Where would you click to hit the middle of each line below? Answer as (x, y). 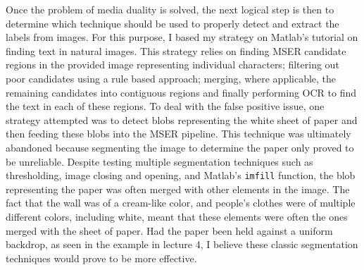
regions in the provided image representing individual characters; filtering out (172, 65)
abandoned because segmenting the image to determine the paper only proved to (180, 147)
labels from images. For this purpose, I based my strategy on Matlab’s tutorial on (182, 37)
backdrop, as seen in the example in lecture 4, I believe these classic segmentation (182, 244)
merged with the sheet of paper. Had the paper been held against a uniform (169, 230)
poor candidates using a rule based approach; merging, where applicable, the (171, 78)
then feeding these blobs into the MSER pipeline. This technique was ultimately (178, 134)
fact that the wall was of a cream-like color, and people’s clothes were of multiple (181, 203)
